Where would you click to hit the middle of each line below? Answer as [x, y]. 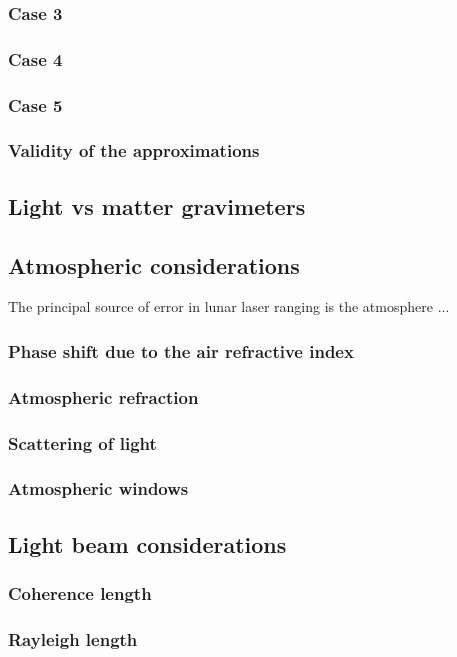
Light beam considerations [147, 543]
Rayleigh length [73, 638]
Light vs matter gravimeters [157, 205]
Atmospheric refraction [103, 396]
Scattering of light [82, 442]
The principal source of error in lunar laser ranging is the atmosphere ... [229, 306]
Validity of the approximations [134, 150]
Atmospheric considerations [154, 264]
